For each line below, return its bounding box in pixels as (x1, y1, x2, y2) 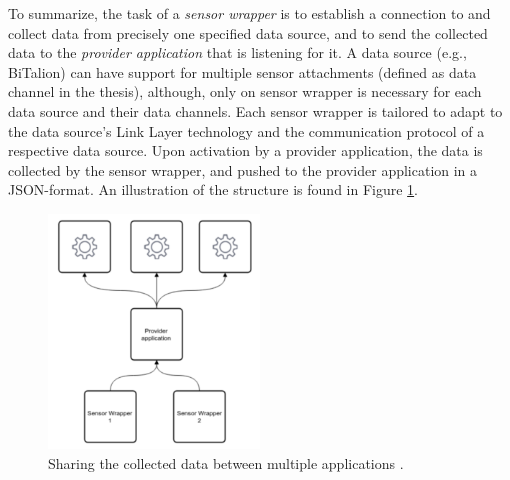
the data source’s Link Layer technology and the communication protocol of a (8, 120, 485, 141)
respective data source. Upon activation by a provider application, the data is (8, 140, 483, 161)
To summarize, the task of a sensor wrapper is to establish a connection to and (8, 3, 491, 23)
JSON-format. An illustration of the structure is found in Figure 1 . (8, 179, 419, 200)
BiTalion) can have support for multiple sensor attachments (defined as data (8, 61, 477, 82)
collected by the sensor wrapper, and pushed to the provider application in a (8, 159, 478, 180)
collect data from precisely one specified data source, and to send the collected (8, 22, 488, 43)
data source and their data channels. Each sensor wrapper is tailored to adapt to (8, 100, 503, 121)
